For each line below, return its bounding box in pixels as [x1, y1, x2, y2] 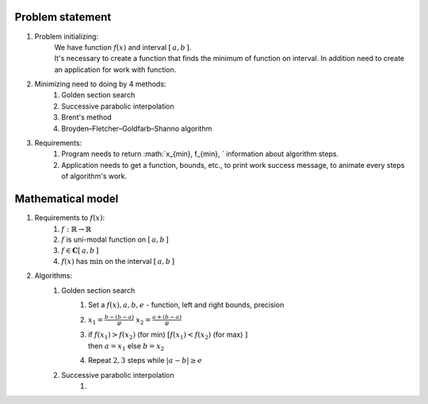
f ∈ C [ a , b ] [61, 246, 99, 255]
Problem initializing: [34, 32, 99, 41]
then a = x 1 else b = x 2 [88, 341, 165, 353]
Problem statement [14, 10, 112, 24]
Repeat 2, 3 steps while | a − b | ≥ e [88, 356, 202, 365]
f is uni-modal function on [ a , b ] [61, 234, 170, 245]
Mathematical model [14, 192, 119, 206]
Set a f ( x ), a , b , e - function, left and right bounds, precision [88, 300, 285, 310]
